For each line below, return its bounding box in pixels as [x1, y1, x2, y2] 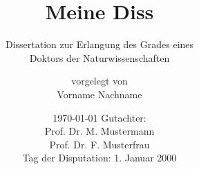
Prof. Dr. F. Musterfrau [49, 137, 150, 151]
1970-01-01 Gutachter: [53, 110, 146, 124]
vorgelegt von [71, 74, 128, 88]
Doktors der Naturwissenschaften [29, 50, 170, 65]
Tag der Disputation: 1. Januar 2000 [22, 150, 177, 165]
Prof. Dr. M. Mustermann [44, 124, 155, 138]
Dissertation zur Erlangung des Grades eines [5, 37, 194, 52]
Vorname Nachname [57, 87, 142, 101]
